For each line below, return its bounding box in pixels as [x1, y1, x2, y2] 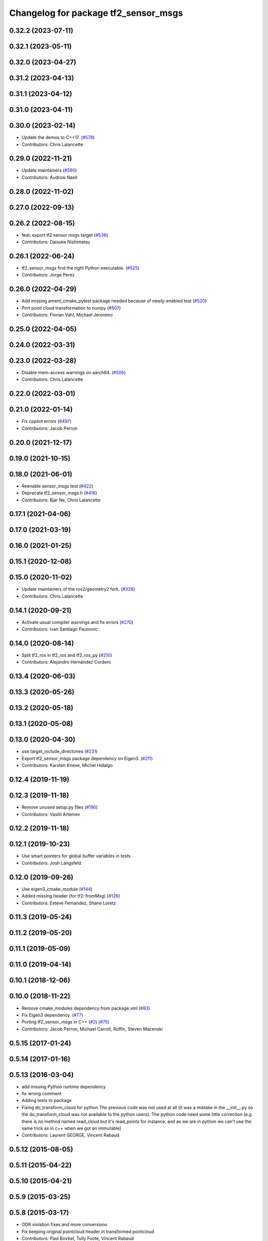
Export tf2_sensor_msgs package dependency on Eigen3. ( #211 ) [21, 755, 153, 761]
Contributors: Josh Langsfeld [21, 860, 81, 866]
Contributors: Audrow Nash [21, 174, 78, 180]
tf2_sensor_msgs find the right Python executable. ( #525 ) [21, 265, 140, 271]
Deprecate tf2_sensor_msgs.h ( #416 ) [21, 490, 97, 496]
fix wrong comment [21, 1091, 62, 1097]
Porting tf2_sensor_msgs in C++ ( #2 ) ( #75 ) [21, 1019, 110, 1025]
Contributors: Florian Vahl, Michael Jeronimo [21, 312, 113, 318]
